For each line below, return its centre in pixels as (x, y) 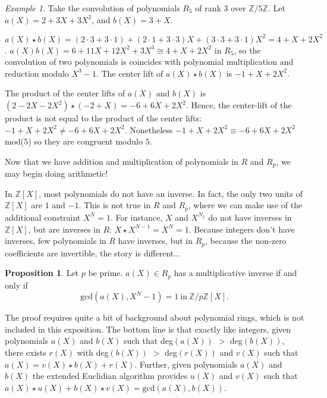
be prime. (106, 273)
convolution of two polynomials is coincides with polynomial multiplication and (149, 62)
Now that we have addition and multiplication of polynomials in (122, 161)
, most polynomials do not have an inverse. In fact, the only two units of (171, 193)
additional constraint (43, 217)
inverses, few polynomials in (56, 241)
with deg (93, 352)
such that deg (148, 341)
